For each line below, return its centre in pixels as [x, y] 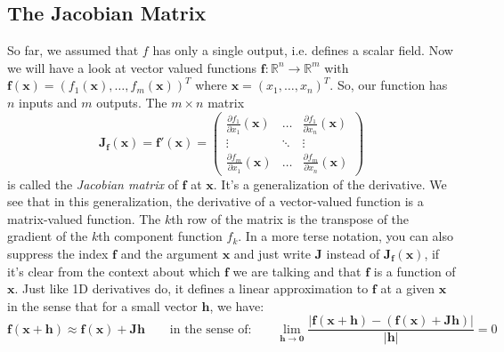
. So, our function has [389, 85]
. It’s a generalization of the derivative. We [330, 184]
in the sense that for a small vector [102, 305]
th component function [160, 236]
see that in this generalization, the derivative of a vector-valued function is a [215, 201]
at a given [408, 288]
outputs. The [132, 102]
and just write [272, 253]
